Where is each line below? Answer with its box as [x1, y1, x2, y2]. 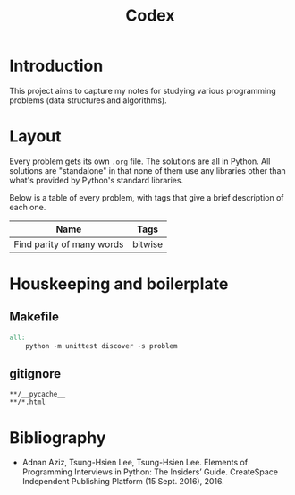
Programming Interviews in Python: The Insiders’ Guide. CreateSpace [21, 466, 279, 477]
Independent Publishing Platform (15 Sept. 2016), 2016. [21, 476, 225, 487]
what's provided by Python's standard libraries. [9, 175, 184, 185]
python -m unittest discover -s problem [25, 341, 178, 350]
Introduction [9, 55, 104, 76]
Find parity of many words [13, 238, 124, 251]
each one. [9, 201, 46, 212]
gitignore [9, 366, 62, 381]
